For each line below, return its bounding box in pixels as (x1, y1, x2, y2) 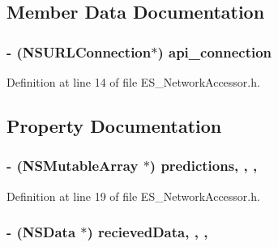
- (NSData (6, 222, 76, 242)
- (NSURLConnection (6, 41, 152, 62)
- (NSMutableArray (6, 155, 139, 176)
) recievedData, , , (87, 222, 208, 242)
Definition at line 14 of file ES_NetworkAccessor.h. (6, 74, 260, 90)
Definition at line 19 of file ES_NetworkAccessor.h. (6, 187, 260, 204)
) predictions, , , (149, 155, 258, 176)
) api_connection (157, 41, 272, 62)
